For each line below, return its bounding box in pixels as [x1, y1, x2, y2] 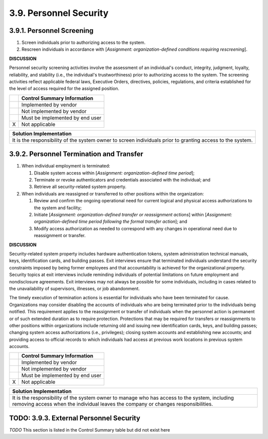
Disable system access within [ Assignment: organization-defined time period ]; [34, 170, 195, 176]
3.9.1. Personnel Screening [9, 26, 94, 35]
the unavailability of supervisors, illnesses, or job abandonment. [9, 285, 140, 291]
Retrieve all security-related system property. [34, 184, 127, 190]
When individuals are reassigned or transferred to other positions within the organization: [21, 190, 204, 196]
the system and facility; [34, 204, 82, 211]
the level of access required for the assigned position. [9, 86, 120, 91]
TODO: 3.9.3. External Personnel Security [9, 414, 140, 422]
